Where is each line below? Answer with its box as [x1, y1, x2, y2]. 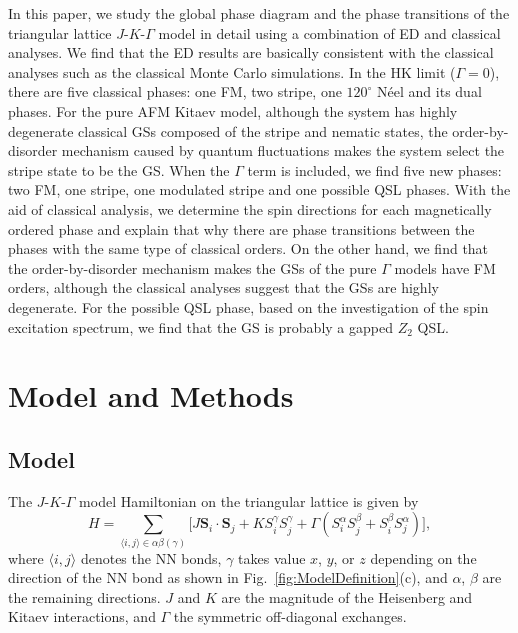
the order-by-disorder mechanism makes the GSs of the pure [8, 257, 377, 278]
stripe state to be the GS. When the [8, 159, 230, 180]
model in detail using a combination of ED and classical [158, 22, 501, 43]
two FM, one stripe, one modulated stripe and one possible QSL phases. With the [8, 179, 511, 200]
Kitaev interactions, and [8, 606, 156, 627]
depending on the [370, 547, 477, 568]
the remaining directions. [8, 586, 161, 607]
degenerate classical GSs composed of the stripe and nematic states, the [8, 120, 448, 141]
